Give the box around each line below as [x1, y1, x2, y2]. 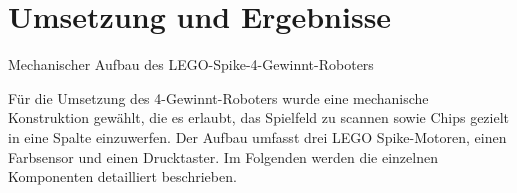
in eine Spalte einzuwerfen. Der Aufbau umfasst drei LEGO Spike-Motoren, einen [8, 126, 507, 147]
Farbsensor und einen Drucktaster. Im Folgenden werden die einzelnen [8, 146, 438, 167]
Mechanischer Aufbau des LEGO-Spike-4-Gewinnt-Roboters [8, 54, 374, 75]
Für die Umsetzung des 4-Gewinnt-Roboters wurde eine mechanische [8, 87, 429, 108]
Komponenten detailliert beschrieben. [8, 166, 237, 187]
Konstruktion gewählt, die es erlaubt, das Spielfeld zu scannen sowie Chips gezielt [8, 107, 510, 128]
